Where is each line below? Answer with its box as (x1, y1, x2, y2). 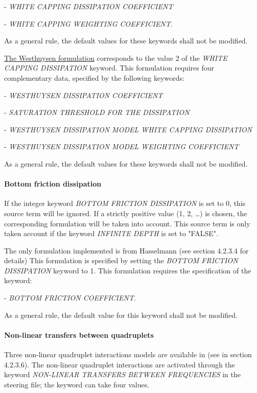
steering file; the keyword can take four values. (4, 379, 150, 389)
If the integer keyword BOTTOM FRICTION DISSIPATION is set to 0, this (4, 198, 246, 209)
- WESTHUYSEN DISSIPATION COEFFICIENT (4, 89, 163, 100)
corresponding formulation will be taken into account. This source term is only (4, 218, 250, 228)
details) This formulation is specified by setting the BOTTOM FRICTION (4, 255, 238, 266)
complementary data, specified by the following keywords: (4, 72, 184, 83)
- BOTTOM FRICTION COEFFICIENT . (4, 292, 136, 303)
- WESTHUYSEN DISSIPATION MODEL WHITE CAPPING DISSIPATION (4, 124, 252, 134)
